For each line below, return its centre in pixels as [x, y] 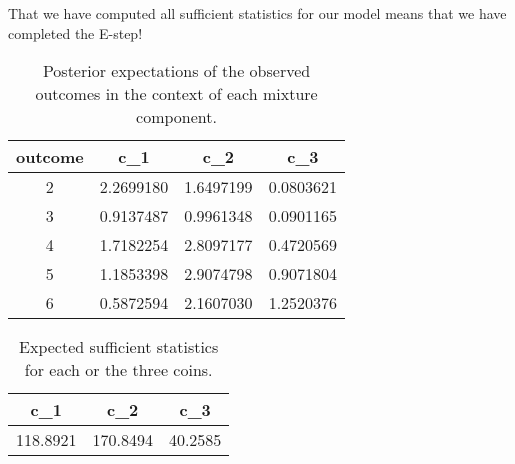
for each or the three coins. [118, 370]
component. [176, 117]
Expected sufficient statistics [119, 347]
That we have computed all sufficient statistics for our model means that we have [257, 13]
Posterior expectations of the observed [176, 71]
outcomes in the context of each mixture [176, 94]
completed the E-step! [75, 32]
